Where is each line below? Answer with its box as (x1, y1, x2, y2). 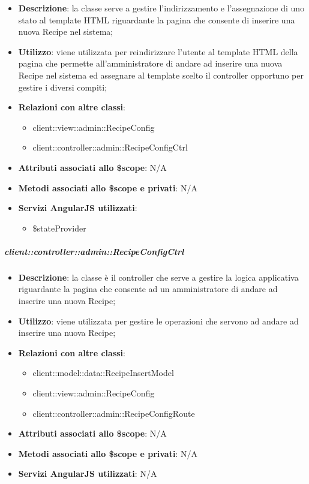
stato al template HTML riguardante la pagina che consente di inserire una (18, 13, 295, 26)
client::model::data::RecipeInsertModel (32, 366, 174, 379)
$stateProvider (32, 221, 86, 234)
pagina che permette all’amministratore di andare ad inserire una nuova (18, 57, 283, 70)
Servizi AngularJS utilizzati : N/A (18, 467, 157, 480)
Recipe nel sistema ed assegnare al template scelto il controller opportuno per (18, 68, 304, 81)
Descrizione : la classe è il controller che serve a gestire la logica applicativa (18, 270, 299, 283)
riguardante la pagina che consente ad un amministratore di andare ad (18, 282, 278, 295)
